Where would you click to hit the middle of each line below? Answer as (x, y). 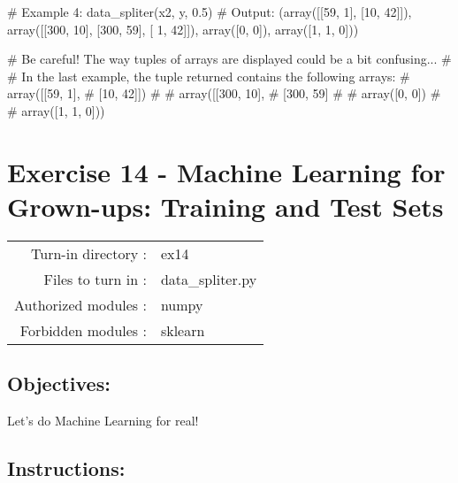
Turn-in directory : (89, 253)
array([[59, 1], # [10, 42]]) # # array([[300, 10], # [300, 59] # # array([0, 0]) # (224, 93)
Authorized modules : (80, 304)
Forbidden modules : (83, 330)
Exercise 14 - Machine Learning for (226, 171)
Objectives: (59, 383)
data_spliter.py (209, 279)
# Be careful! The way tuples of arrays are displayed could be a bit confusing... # (229, 59)
